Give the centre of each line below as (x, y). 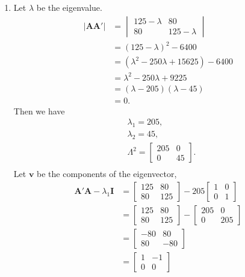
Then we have (39, 110)
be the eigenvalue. (69, 7)
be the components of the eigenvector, (107, 174)
